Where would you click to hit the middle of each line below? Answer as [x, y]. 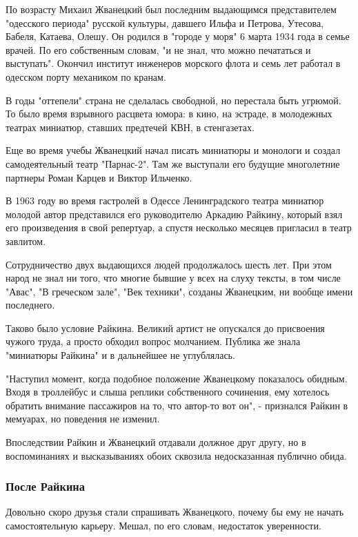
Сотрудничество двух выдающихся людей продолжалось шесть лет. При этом [169, 264]
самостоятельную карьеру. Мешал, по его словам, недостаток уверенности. [163, 526]
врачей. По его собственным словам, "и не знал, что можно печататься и [158, 49]
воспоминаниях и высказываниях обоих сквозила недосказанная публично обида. [176, 455]
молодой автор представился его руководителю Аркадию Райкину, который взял [174, 214]
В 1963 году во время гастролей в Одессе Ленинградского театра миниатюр [165, 201]
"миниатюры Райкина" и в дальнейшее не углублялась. [120, 355]
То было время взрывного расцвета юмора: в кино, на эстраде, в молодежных [169, 114]
